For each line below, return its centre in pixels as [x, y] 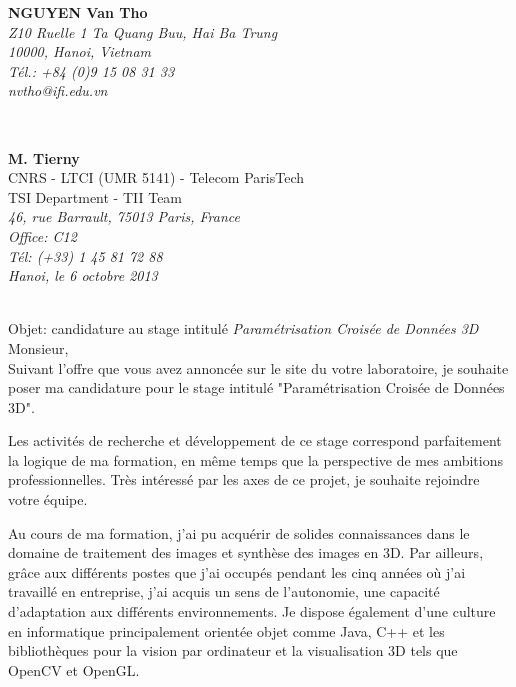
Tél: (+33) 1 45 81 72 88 [85, 255]
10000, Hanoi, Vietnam [79, 51]
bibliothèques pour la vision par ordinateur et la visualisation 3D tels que [233, 650]
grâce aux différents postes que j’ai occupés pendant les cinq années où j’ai [237, 571]
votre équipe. [48, 499]
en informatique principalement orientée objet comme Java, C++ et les [226, 630]
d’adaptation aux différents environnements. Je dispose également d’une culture [252, 611]
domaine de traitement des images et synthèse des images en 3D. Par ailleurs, [246, 552]
